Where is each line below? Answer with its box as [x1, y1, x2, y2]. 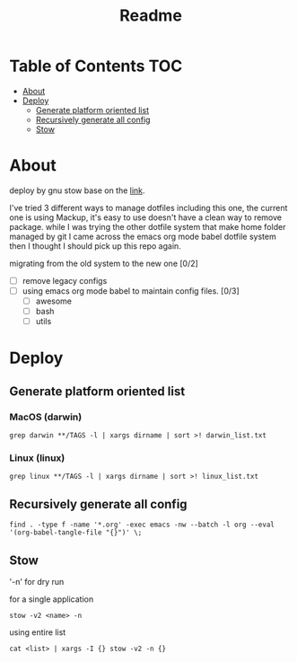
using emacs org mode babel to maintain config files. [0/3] [22, 285, 240, 296]
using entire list [9, 626, 66, 638]
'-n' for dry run [9, 576, 65, 587]
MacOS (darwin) [9, 410, 83, 423]
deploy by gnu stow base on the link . [9, 185, 145, 196]
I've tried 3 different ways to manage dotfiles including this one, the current [9, 202, 288, 213]
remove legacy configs [22, 275, 108, 286]
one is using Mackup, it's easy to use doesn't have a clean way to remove [9, 212, 283, 223]
